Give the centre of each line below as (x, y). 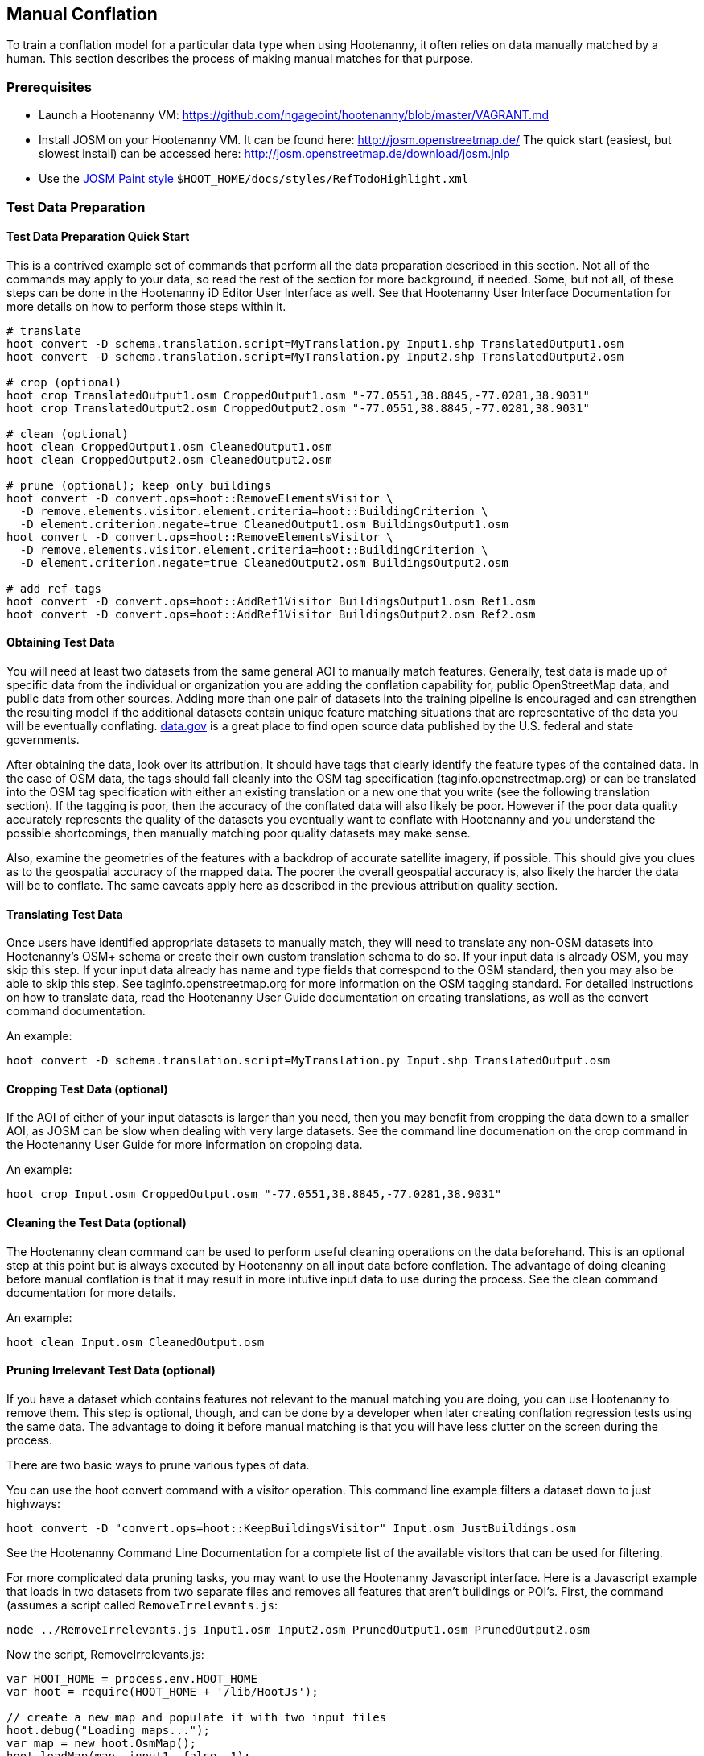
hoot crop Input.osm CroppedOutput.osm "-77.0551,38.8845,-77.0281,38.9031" (254, 1194)
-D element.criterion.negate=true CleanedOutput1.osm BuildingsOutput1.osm (264, 524)
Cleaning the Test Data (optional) (97, 1223)
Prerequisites (49, 87)
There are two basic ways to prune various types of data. (158, 1465)
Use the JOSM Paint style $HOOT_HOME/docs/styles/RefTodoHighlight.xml (254, 179)
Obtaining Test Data (61, 642)
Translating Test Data (65, 914)
